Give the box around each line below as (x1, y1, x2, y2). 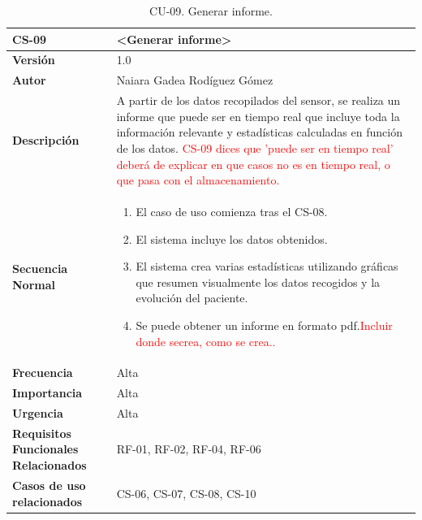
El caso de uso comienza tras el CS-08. (136, 202, 328, 219)
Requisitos (12, 424, 71, 441)
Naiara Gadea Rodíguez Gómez (116, 71, 273, 89)
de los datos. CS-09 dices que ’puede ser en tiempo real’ (116, 139, 394, 156)
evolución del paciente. (136, 289, 248, 306)
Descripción (12, 132, 80, 149)
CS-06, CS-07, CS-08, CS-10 (116, 484, 256, 501)
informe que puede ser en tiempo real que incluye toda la (116, 107, 400, 124)
